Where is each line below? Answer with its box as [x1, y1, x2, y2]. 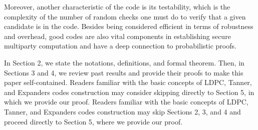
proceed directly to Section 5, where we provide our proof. [4, 116, 183, 126]
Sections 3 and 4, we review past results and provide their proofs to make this [4, 67, 243, 77]
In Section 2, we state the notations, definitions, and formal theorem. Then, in [4, 57, 244, 67]
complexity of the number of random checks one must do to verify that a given [4, 11, 246, 21]
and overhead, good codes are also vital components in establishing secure [4, 30, 231, 41]
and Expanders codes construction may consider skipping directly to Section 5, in [4, 86, 254, 97]
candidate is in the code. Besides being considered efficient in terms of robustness [4, 21, 253, 31]
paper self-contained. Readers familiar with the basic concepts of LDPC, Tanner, [4, 77, 252, 87]
